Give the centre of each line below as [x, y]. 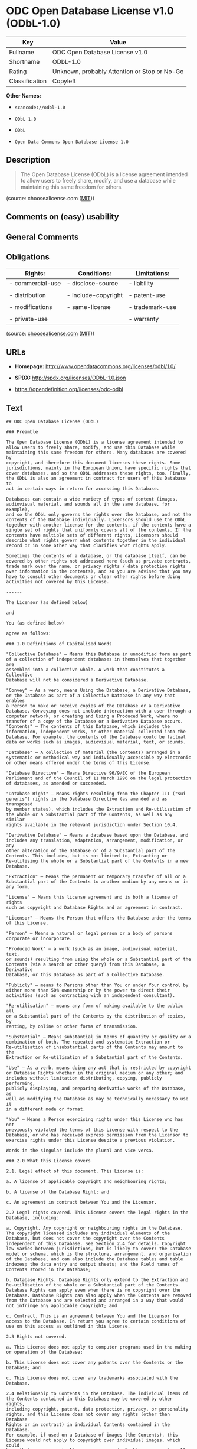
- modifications [31, 307]
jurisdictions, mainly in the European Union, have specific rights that [99, 468]
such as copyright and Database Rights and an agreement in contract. [95, 907]
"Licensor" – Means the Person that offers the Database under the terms [99, 918]
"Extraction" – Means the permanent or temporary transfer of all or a [96, 876]
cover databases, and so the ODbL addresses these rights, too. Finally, [99, 473]
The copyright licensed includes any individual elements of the [88, 1233]
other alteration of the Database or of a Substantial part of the [91, 850]
